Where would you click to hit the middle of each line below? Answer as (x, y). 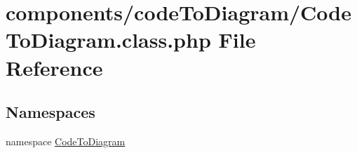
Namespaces (50, 112)
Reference (54, 67)
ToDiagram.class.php (108, 40)
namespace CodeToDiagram (66, 141)
